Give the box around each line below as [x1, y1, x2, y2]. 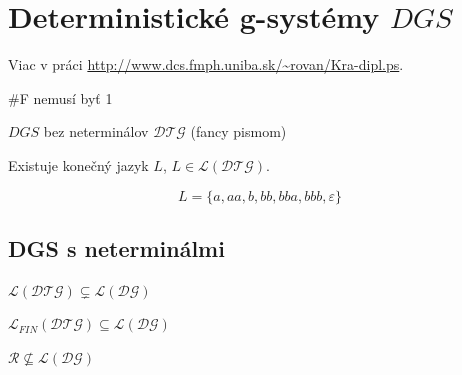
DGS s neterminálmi [8, 232, 225, 263]
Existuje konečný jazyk [8, 154, 149, 175]
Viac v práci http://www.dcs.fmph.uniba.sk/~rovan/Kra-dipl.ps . [8, 54, 404, 75]
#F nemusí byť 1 [8, 87, 113, 108]
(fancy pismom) [190, 121, 287, 142]
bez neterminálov [43, 121, 149, 142]
